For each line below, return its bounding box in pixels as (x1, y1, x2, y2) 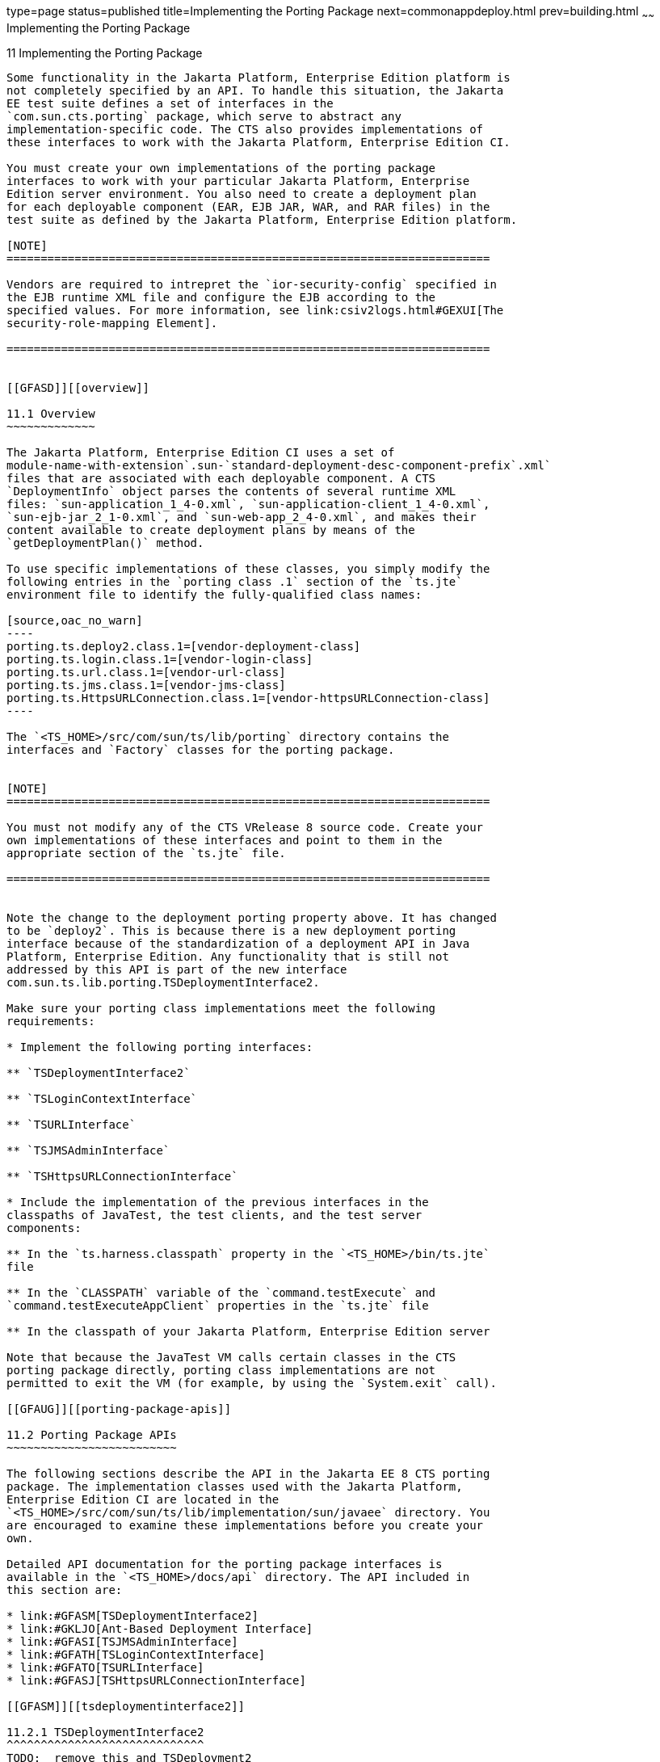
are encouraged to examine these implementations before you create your (6, 1518, 484, 1532)
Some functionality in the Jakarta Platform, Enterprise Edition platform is (6, 70, 511, 84)
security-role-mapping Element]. (6, 316, 218, 330)
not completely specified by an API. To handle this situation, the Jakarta (6, 83, 504, 97)
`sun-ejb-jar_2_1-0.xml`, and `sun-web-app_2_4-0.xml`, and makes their (6, 510, 477, 524)
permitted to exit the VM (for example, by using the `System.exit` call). (6, 1376, 497, 1390)
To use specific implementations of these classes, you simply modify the (6, 561, 490, 575)
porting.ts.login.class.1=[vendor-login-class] (6, 652, 313, 666)
